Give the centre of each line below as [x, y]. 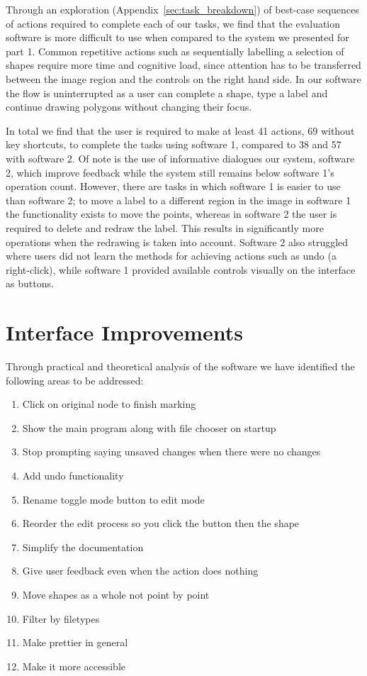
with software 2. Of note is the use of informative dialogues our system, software [180, 158]
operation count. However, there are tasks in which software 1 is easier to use [173, 186]
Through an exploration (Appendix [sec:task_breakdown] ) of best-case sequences [182, 9]
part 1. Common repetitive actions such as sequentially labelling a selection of [175, 51]
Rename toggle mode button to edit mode [113, 499]
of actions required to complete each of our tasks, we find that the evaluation [173, 23]
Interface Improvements [125, 332]
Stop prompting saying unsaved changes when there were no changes [171, 451]
